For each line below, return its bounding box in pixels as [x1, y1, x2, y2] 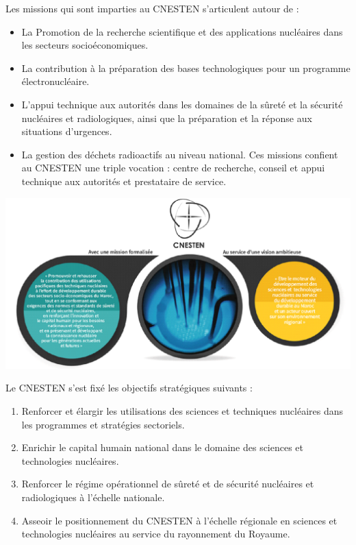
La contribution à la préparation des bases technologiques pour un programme [21, 60, 351, 75]
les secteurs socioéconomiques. [21, 38, 149, 52]
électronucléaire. [21, 74, 90, 88]
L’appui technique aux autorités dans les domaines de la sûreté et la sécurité [21, 97, 343, 111]
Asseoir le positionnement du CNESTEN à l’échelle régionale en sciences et [21, 513, 338, 527]
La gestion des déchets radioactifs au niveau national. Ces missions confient [21, 147, 338, 161]
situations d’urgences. [21, 124, 112, 138]
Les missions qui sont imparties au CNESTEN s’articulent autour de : [5, 1, 299, 15]
